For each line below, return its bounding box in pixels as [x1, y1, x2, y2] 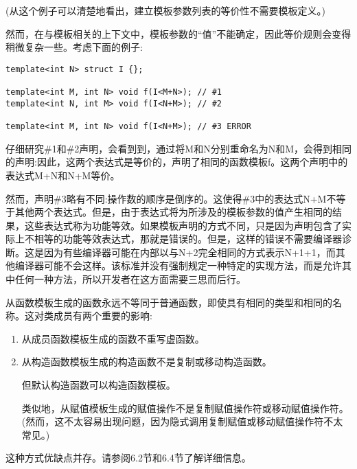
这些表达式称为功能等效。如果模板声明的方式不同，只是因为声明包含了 [24, 218, 342, 232]
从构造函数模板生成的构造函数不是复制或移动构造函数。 [21, 354, 272, 369]
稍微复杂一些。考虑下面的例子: [5, 40, 143, 54]
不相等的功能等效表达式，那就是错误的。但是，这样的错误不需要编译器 [24, 231, 342, 246]
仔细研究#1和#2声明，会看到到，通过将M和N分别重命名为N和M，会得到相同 [5, 141, 352, 155]
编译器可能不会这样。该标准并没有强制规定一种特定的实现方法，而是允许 [14, 258, 342, 273]
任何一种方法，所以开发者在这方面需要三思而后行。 [14, 272, 246, 286]
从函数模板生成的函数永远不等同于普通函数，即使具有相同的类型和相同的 [5, 295, 332, 309]
